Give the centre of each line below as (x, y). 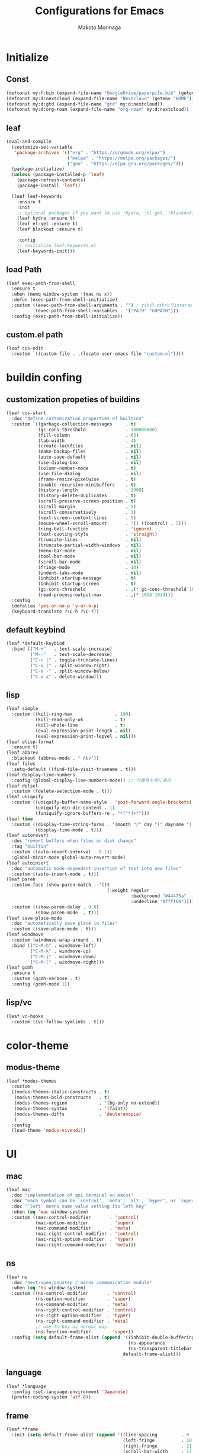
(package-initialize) (38, 169)
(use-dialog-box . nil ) (90, 463)
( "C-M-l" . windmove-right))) (67, 962)
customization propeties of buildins (73, 399)
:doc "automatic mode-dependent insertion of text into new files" (97, 868)
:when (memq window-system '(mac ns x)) (62, 295)
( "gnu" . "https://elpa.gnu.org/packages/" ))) (126, 164)
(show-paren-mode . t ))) (67, 913)
